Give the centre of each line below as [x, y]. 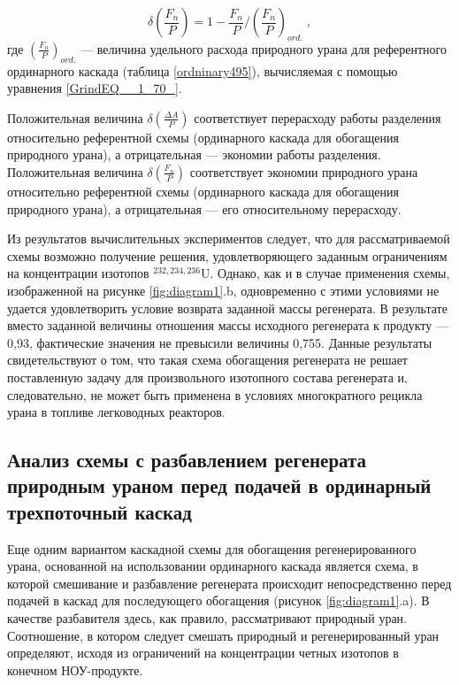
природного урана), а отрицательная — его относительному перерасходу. [204, 208]
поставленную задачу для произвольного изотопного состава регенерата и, [207, 377]
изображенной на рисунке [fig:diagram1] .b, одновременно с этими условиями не [223, 290]
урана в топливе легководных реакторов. [116, 412]
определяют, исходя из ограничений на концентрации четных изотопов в [203, 653]
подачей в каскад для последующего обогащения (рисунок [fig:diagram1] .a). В [218, 600]
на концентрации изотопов [78, 273]
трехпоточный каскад [99, 511]
